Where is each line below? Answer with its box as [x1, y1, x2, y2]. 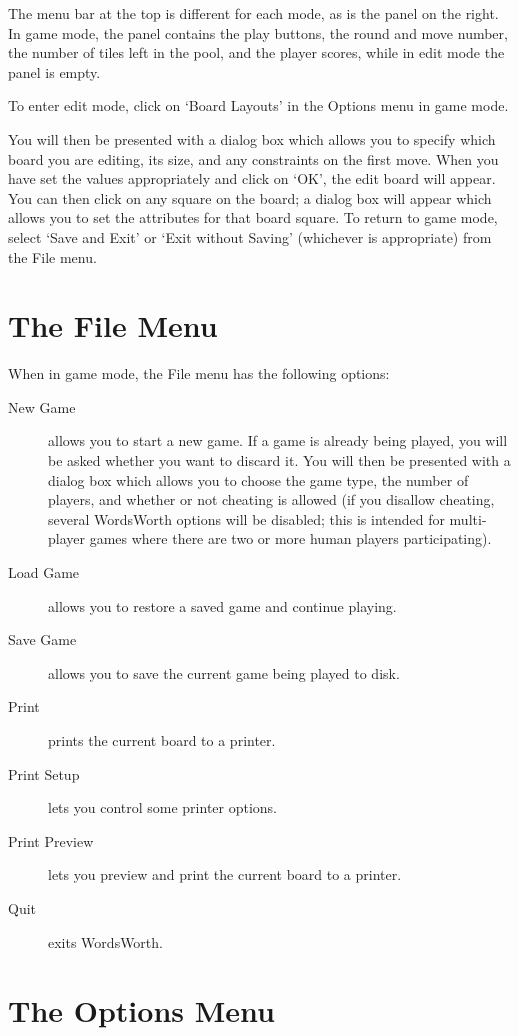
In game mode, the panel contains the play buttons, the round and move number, [8, 22, 508, 43]
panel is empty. [8, 61, 101, 82]
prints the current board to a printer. [48, 729, 276, 750]
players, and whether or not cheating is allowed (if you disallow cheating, [48, 489, 495, 510]
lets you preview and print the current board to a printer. [48, 864, 402, 885]
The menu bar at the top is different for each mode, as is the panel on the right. [8, 3, 499, 23]
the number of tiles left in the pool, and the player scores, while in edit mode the [8, 42, 505, 63]
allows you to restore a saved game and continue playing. [48, 595, 397, 616]
